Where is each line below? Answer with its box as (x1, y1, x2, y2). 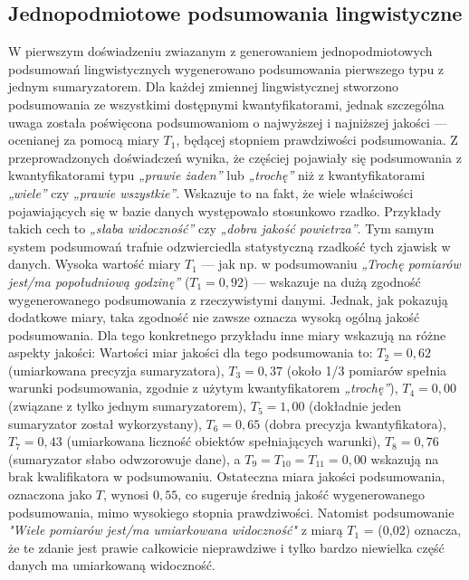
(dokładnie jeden (309, 396, 402, 415)
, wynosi (103, 485, 149, 504)
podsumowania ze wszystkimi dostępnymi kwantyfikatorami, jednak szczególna (8, 94, 445, 113)
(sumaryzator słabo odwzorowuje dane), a (8, 449, 241, 468)
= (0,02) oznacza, (363, 520, 462, 539)
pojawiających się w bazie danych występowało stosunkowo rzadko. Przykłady (8, 201, 442, 220)
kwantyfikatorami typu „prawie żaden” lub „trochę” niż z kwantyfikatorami (8, 166, 426, 185)
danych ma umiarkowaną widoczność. (8, 556, 215, 575)
